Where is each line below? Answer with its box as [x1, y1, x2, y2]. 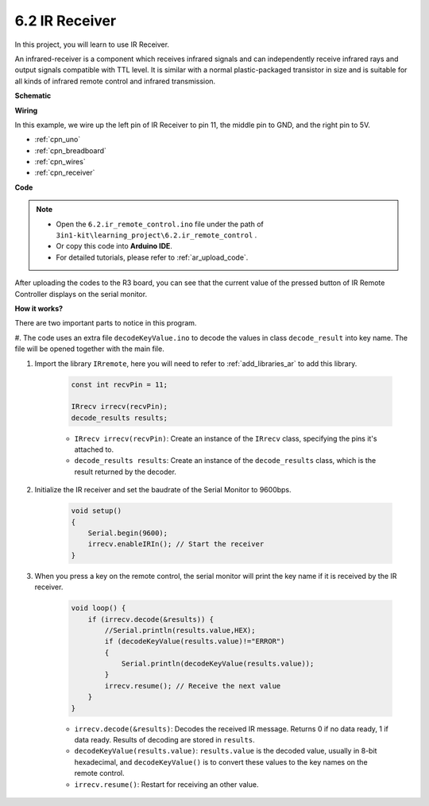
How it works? [14, 303, 64, 313]
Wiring [14, 106, 38, 115]
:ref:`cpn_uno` [34, 135, 81, 145]
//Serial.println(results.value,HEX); [104, 626, 256, 634]
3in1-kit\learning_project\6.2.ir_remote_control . [56, 230, 257, 240]
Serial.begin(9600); [87, 529, 168, 538]
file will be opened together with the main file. [14, 344, 164, 353]
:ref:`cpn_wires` [34, 157, 87, 167]
